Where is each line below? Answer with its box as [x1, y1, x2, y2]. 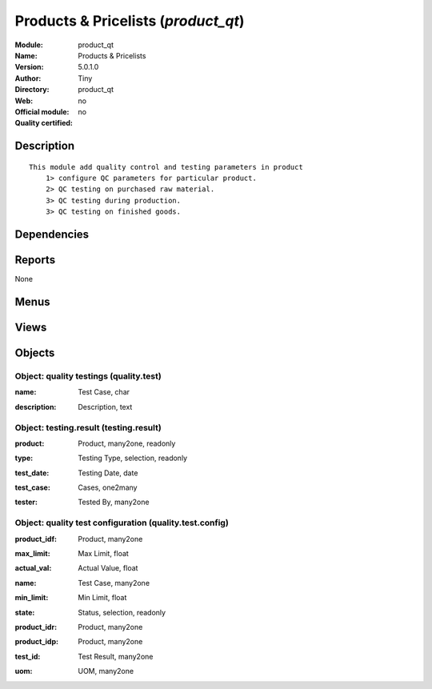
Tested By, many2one [78, 497, 150, 507]
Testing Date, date [78, 468, 138, 478]
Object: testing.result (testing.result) [14, 422, 162, 433]
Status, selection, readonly [78, 607, 166, 617]
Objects [14, 347, 55, 360]
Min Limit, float [78, 593, 127, 603]
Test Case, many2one [78, 578, 150, 587]
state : [14, 607, 35, 617]
